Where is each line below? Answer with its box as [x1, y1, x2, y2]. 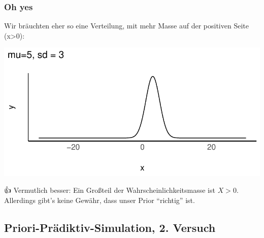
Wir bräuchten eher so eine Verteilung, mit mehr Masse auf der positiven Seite [4, 20, 249, 31]
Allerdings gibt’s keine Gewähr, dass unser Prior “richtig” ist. [4, 194, 195, 205]
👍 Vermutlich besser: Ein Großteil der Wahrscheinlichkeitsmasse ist [4, 185, 215, 195]
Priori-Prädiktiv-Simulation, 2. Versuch [4, 219, 216, 235]
